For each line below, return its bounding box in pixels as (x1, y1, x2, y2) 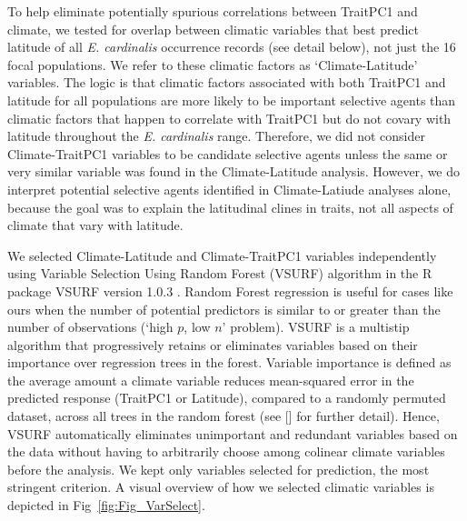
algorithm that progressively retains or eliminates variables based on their (7, 335, 418, 354)
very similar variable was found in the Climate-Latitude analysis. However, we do (7, 162, 461, 181)
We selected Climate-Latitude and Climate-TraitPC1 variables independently (7, 245, 437, 265)
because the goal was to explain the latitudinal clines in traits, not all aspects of (7, 197, 453, 216)
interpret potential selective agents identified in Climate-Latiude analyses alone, (7, 179, 452, 198)
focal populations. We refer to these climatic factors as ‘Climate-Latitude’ (7, 55, 418, 74)
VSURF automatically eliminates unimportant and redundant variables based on (7, 424, 458, 443)
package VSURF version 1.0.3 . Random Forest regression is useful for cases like (7, 281, 453, 300)
